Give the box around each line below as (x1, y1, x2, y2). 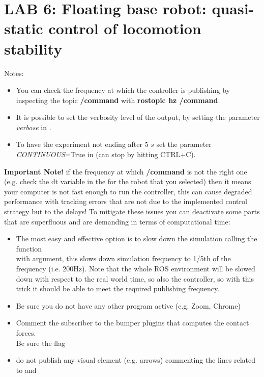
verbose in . (16, 121, 51, 132)
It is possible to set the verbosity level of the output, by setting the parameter (16, 112, 260, 122)
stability (4, 38, 63, 59)
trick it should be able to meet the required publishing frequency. (16, 283, 220, 294)
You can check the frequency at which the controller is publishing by (16, 85, 230, 95)
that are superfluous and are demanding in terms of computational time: (4, 216, 230, 227)
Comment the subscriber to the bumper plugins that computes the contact (16, 317, 249, 328)
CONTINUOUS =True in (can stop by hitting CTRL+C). (16, 149, 196, 160)
